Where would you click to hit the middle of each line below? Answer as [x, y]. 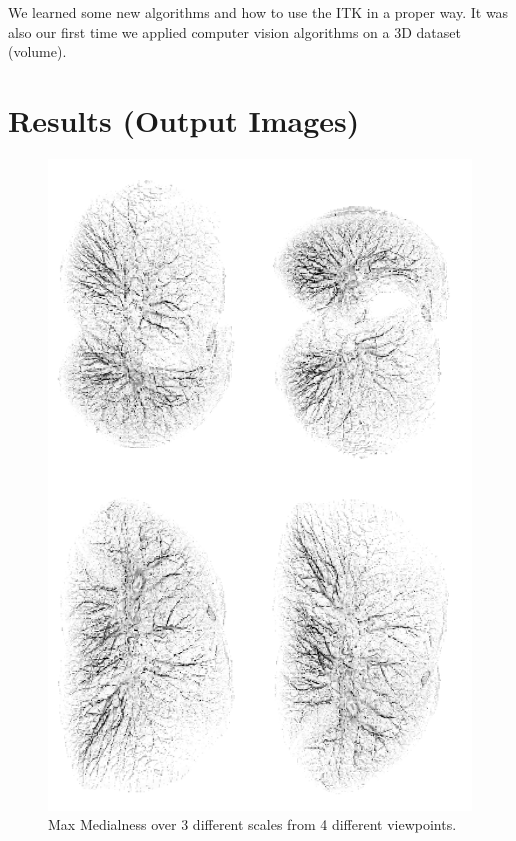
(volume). [37, 51]
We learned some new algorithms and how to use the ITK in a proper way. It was [258, 12]
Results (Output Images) [184, 119]
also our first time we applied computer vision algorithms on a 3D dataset [234, 31]
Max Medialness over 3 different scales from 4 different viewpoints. [252, 824]
